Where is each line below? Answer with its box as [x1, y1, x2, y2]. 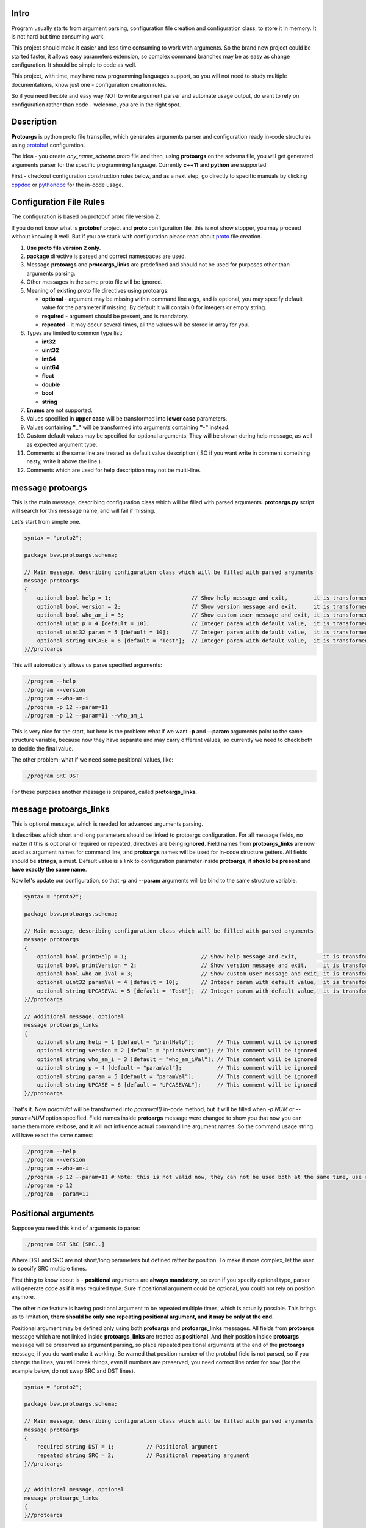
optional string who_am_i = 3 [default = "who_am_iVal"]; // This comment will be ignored [37, 1056, 317, 1063]
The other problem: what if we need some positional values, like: [11, 756, 174, 763]
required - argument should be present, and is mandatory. [41, 312, 188, 320]
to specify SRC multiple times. [11, 1265, 87, 1273]
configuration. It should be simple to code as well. [11, 61, 137, 68]
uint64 [41, 364, 59, 371]
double [41, 381, 60, 388]
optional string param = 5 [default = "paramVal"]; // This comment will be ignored [37, 1073, 317, 1080]
